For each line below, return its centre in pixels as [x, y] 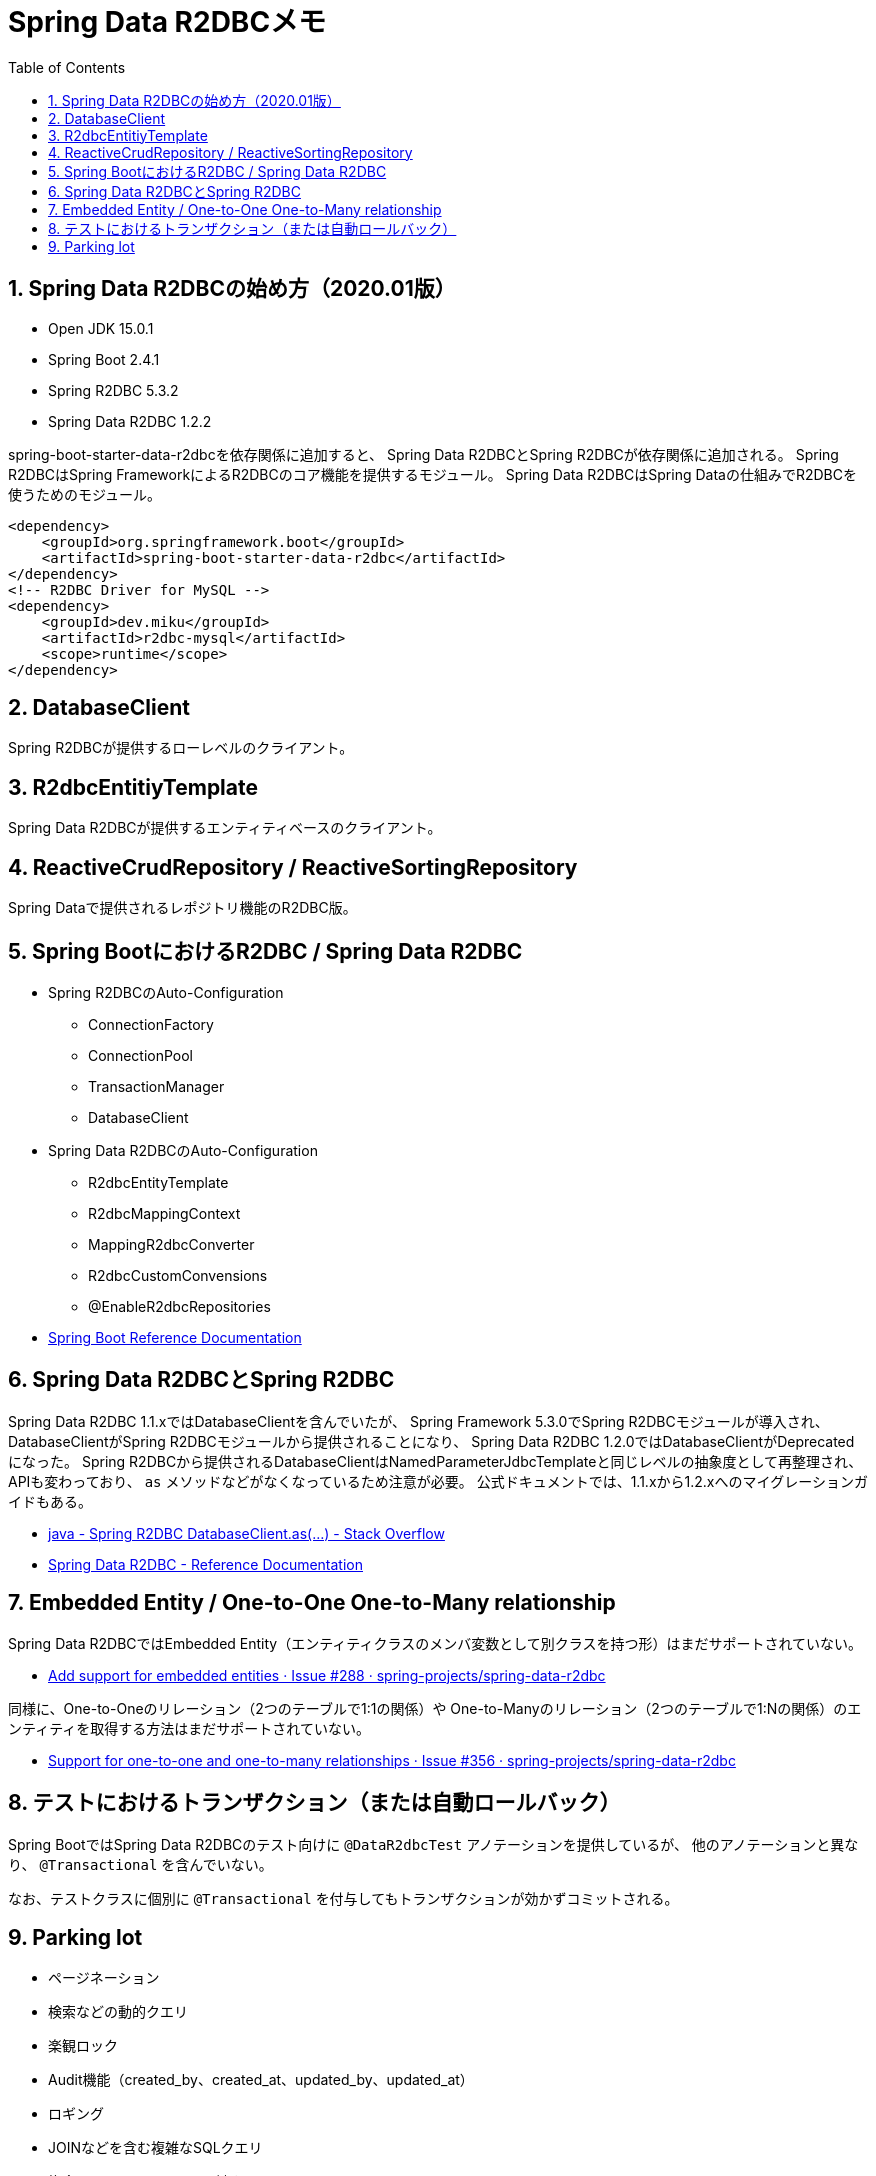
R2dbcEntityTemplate [158, 1182]
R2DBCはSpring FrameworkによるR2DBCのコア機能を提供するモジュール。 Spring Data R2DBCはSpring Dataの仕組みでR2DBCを [432, 474]
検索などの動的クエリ [118, 2012]
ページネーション [104, 1978]
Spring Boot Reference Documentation [175, 1337]
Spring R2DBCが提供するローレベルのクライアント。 [181, 748]
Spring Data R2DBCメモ [167, 22]
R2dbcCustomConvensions [178, 1275]
